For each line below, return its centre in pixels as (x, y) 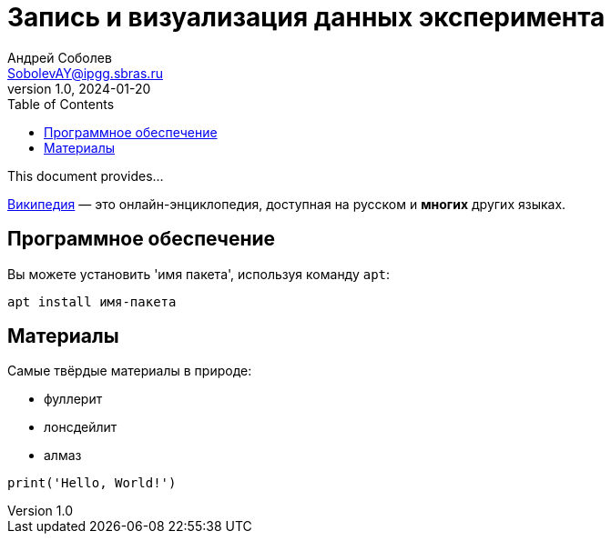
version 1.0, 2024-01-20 (79, 88)
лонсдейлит (81, 427)
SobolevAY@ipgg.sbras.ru (85, 73)
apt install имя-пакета (92, 301)
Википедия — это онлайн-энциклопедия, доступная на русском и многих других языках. (287, 204)
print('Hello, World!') (92, 483)
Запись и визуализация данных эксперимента (306, 17)
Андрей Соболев (60, 57)
